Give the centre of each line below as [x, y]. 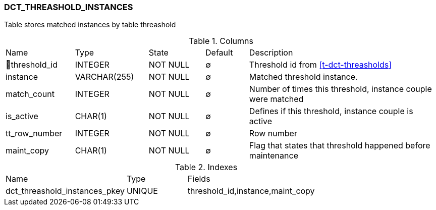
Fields [199, 179]
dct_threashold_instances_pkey [65, 191]
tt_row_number [34, 134]
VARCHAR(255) [104, 77]
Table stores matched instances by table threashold [90, 25]
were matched [276, 99]
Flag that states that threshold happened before [340, 146]
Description [271, 53]
